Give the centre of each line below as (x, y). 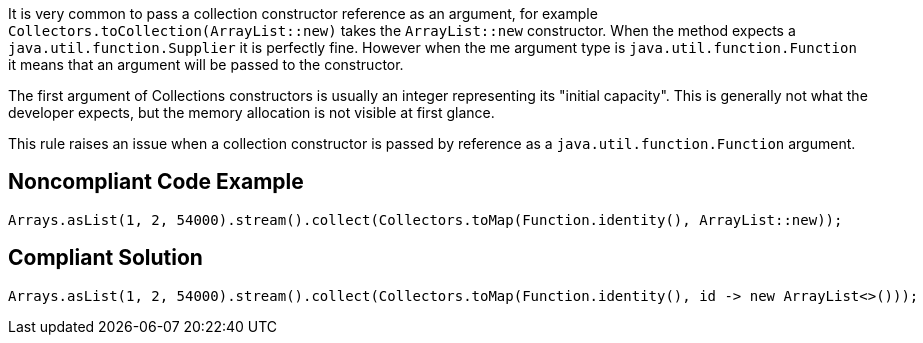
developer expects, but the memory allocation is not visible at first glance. (251, 112)
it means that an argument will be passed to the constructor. (206, 64)
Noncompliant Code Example (156, 182)
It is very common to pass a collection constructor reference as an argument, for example (303, 13)
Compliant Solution (105, 258)
